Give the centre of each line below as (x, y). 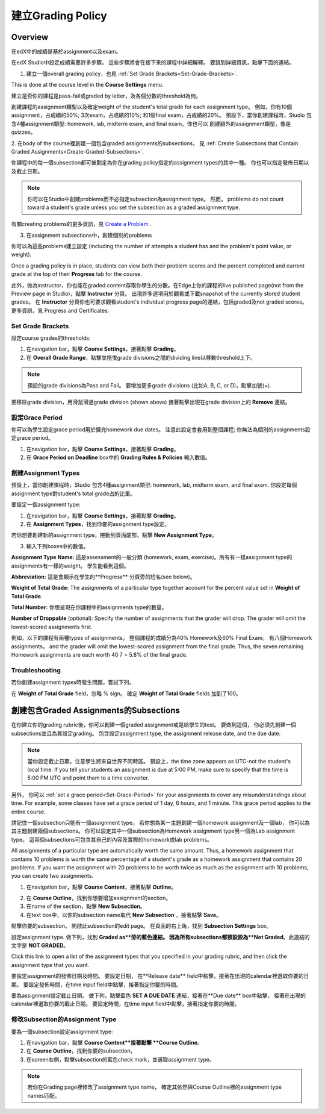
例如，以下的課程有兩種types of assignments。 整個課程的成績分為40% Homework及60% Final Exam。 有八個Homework (162, 638)
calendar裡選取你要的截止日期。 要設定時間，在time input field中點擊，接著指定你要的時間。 (125, 1004)
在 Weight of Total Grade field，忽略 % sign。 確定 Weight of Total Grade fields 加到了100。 (126, 693)
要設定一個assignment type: (46, 505)
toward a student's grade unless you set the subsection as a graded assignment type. (134, 207)
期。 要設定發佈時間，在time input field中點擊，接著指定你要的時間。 (96, 984)
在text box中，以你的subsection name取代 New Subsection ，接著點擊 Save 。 (124, 915)
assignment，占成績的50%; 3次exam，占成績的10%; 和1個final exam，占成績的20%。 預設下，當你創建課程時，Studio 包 (162, 115)
